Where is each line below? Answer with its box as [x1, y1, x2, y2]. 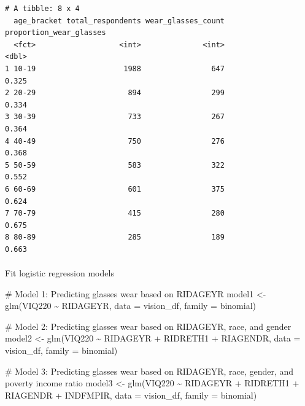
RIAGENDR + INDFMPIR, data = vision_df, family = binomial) [5, 388, 257, 401]
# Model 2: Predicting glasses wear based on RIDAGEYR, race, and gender [5, 319, 291, 332]
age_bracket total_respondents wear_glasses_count [14, 16, 225, 25]
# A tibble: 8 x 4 [5, 4, 80, 13]
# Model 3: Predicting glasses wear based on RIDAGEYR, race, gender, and [5, 364, 294, 377]
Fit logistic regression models [5, 267, 114, 279]
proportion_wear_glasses [5, 28, 106, 37]
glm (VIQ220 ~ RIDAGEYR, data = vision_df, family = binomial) [5, 299, 257, 312]
